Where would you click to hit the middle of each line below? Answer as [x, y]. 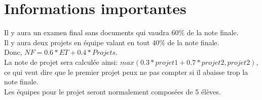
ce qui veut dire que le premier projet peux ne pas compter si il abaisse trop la [126, 72]
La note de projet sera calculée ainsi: [61, 62]
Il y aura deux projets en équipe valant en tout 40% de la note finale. [112, 42]
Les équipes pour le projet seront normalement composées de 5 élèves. [113, 91]
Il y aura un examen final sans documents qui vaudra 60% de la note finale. [121, 32]
